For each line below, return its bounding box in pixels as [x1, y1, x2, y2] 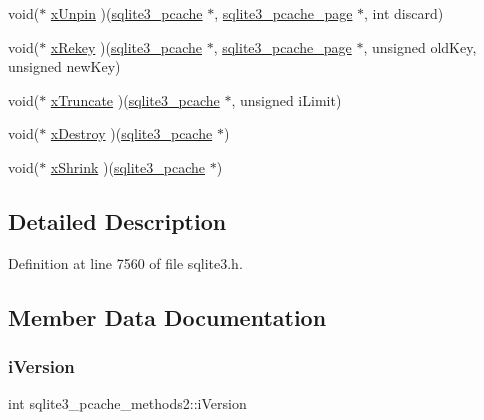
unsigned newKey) [8, 56, 121, 77]
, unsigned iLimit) [231, 89, 342, 110]
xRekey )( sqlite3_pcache [50, 36, 202, 57]
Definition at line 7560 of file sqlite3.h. [8, 252, 243, 273]
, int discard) [364, 3, 444, 23]
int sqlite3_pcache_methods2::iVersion [8, 393, 247, 414]
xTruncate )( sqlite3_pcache [50, 89, 220, 110]
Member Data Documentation [8, 301, 327, 332]
